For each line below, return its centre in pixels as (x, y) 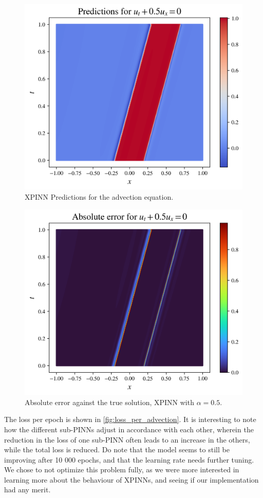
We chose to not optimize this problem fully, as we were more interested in (122, 470)
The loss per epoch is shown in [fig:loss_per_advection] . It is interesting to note (130, 419)
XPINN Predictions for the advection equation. (99, 197)
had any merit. (27, 490)
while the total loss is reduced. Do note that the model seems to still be (117, 449)
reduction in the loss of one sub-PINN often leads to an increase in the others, (127, 439)
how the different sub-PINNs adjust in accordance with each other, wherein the (129, 429)
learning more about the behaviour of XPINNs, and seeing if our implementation (131, 479)
